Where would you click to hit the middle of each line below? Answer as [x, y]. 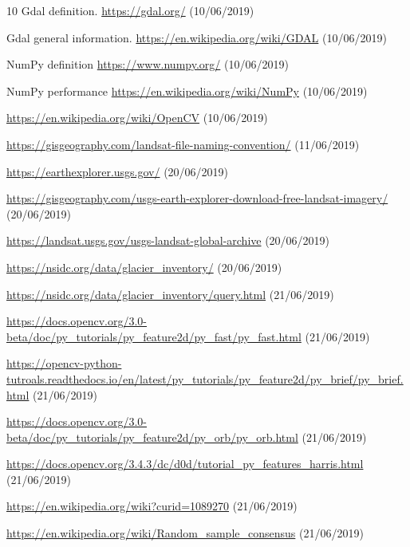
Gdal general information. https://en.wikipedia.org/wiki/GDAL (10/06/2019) [197, 37]
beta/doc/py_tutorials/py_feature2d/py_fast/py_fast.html [154, 336]
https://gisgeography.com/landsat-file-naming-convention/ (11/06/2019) [183, 144]
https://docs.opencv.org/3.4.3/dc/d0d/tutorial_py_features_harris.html [185, 464]
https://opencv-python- [64, 363]
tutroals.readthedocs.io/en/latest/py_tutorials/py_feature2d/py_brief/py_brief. [205, 378]
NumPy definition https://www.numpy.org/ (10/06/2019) [148, 64]
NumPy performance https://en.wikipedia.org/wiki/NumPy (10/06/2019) [187, 91]
